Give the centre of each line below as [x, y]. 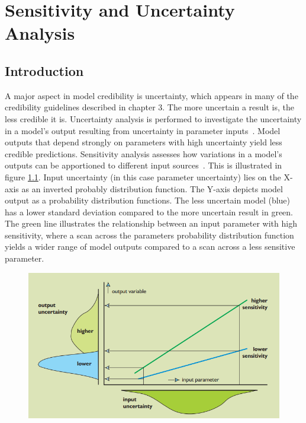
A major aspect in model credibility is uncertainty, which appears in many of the [152, 95]
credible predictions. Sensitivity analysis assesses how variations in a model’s [144, 153]
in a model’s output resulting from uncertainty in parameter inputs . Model [143, 130]
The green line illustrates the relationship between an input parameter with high [151, 223]
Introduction [44, 70]
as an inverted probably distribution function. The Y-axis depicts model [152, 188]
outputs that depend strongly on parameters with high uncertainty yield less [144, 142]
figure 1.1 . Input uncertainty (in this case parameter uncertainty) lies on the [143, 176]
